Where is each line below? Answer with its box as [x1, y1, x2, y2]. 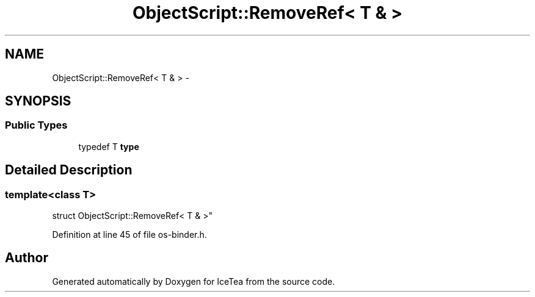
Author [5, 250, 48, 266]
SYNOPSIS [5, 93, 71, 109]
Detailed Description [5, 162, 133, 178]
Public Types [5, 119, 68, 132]
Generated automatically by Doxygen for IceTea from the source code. [52, 276, 335, 287]
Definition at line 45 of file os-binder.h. [52, 229, 207, 240]
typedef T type [78, 141, 139, 152]
